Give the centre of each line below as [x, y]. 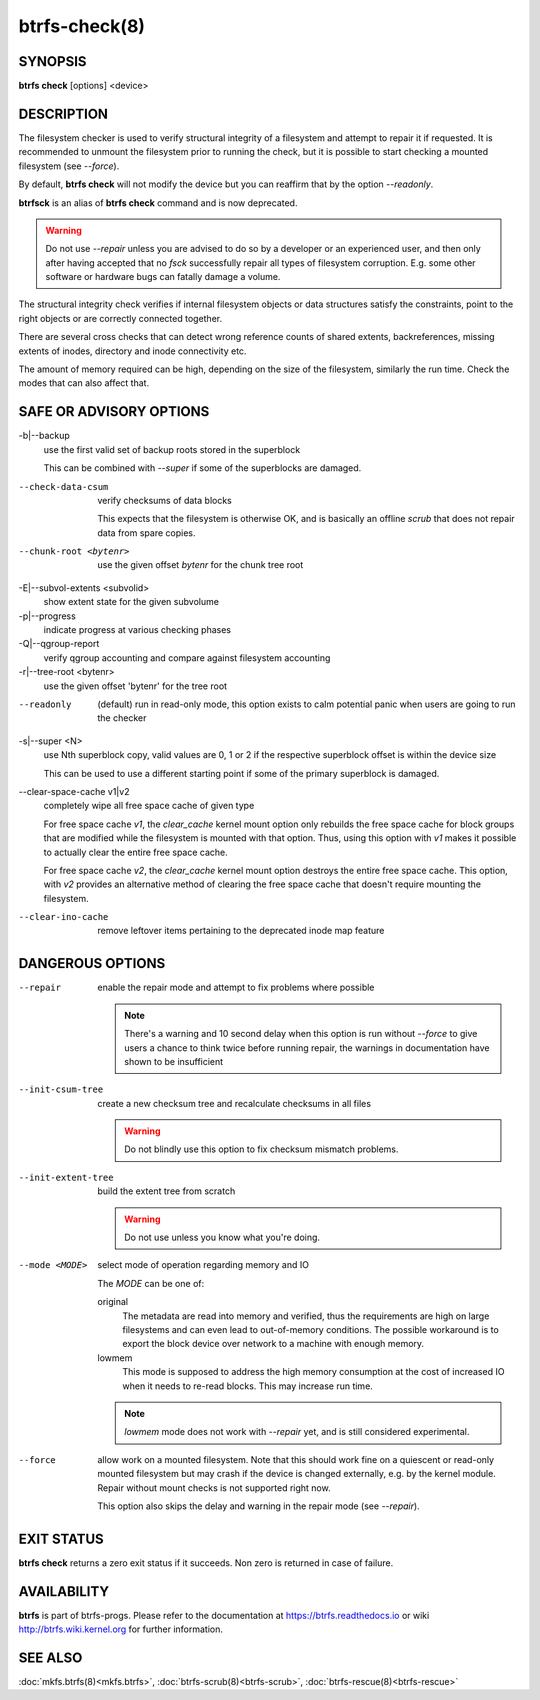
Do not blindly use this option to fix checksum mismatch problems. [261, 1149]
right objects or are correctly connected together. [120, 318]
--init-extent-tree [66, 1177]
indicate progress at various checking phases [137, 630]
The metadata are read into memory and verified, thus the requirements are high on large [306, 1316]
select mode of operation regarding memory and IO [203, 1265]
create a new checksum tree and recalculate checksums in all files [234, 1103]
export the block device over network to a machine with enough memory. [273, 1344]
